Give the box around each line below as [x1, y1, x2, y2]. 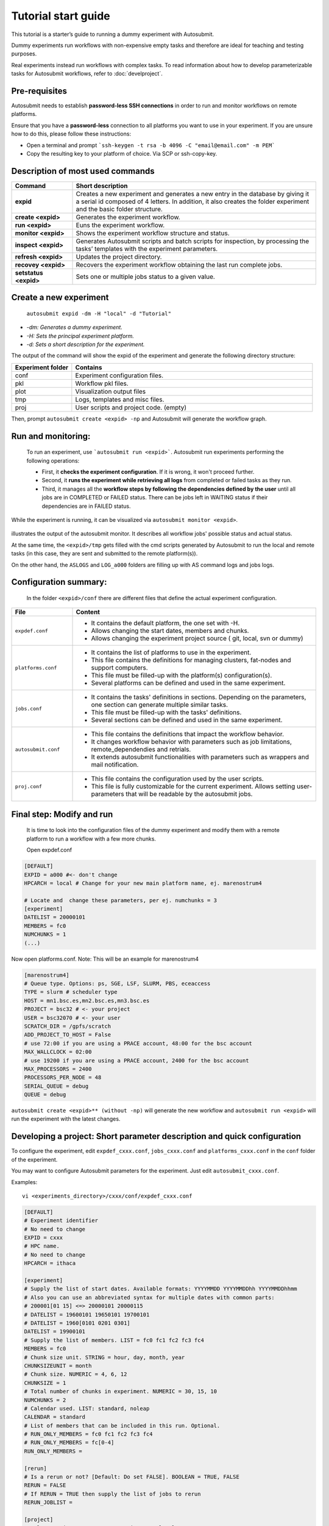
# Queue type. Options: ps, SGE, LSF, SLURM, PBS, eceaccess [24, 980, 211, 987]
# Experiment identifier [24, 1217, 99, 1224]
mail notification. [91, 761, 139, 769]
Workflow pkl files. [75, 379, 129, 388]
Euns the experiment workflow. [76, 220, 165, 229]
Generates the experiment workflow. [76, 212, 180, 221]
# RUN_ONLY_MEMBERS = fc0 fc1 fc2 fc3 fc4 [24, 1431, 153, 1437]
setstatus [15, 269, 43, 277]
